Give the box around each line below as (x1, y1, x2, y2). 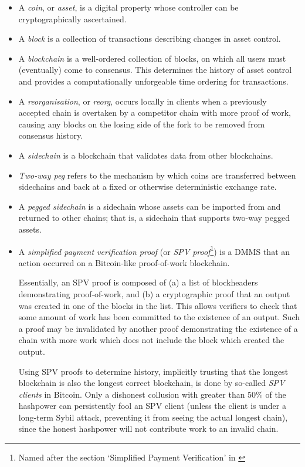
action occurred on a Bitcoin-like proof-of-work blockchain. (18, 256, 230, 268)
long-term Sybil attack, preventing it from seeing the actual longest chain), (18, 411, 288, 423)
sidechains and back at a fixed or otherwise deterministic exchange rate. (18, 180, 277, 193)
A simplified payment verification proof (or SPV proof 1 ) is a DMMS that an (18, 243, 290, 257)
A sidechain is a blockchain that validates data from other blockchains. (18, 149, 273, 161)
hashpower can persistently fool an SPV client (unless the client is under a (18, 399, 286, 412)
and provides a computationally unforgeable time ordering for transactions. (18, 75, 289, 87)
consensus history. (18, 129, 83, 142)
